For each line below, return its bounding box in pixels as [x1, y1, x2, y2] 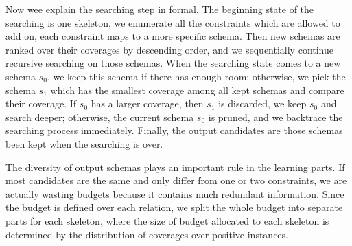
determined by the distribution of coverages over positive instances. [5, 227, 288, 241]
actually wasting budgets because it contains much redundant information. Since [5, 186, 344, 201]
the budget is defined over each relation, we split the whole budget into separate [5, 200, 343, 214]
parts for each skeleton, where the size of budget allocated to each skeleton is [5, 213, 329, 227]
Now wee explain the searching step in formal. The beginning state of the [5, 2, 314, 16]
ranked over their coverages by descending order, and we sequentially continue [5, 42, 333, 56]
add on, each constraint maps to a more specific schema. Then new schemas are [5, 29, 340, 43]
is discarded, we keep [218, 96, 307, 111]
